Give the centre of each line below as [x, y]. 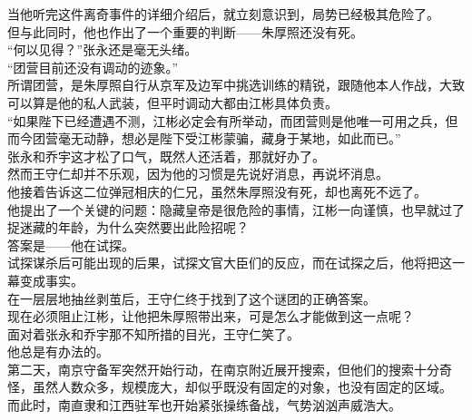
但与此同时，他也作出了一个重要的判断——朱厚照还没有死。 [185, 31]
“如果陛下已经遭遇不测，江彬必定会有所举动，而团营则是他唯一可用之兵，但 [233, 120]
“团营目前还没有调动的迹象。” [93, 67]
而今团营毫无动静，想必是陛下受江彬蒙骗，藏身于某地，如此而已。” [204, 138]
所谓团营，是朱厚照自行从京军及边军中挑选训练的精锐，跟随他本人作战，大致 [236, 85]
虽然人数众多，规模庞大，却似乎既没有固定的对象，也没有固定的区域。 [242, 387]
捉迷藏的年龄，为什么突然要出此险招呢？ [128, 227]
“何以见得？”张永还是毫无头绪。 [103, 49]
